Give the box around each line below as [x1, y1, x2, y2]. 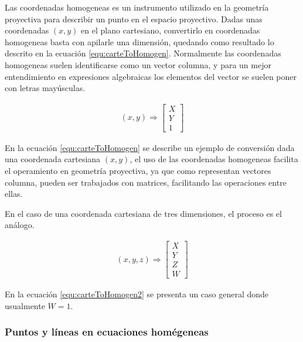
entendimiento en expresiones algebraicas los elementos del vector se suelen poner [5, 70, 297, 82]
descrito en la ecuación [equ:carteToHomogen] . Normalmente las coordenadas [5, 47, 281, 59]
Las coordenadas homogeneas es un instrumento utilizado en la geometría [5, 1, 269, 13]
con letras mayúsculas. [5, 82, 86, 94]
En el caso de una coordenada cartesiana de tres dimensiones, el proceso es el [5, 207, 282, 219]
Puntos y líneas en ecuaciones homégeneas [5, 324, 209, 339]
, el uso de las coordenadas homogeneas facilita [130, 153, 298, 165]
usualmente [5, 299, 45, 311]
